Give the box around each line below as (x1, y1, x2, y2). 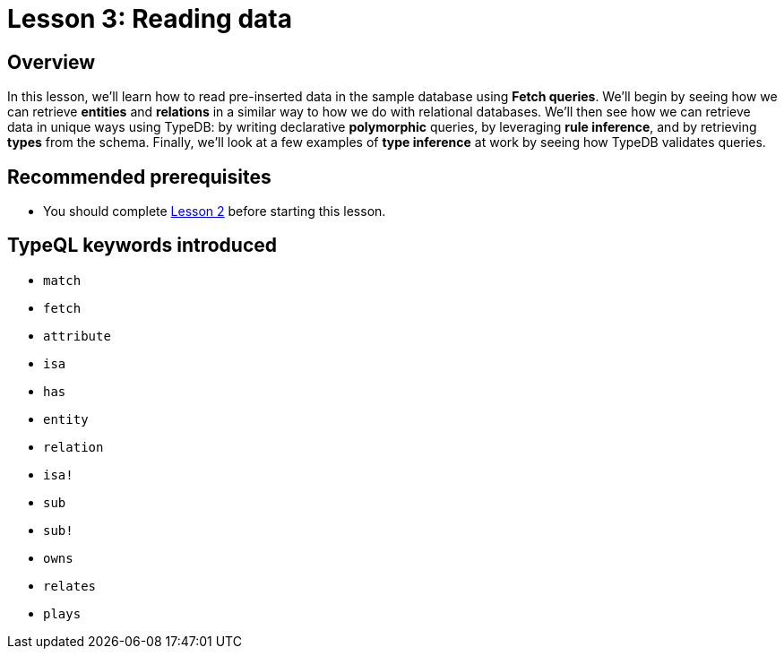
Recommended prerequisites (7, 165, 271, 188)
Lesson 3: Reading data (7, 4, 292, 34)
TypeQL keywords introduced (7, 234, 277, 257)
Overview (7, 50, 96, 73)
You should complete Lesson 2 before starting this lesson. (43, 203, 386, 220)
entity (43, 411, 89, 427)
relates (43, 578, 97, 593)
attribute (43, 328, 111, 343)
